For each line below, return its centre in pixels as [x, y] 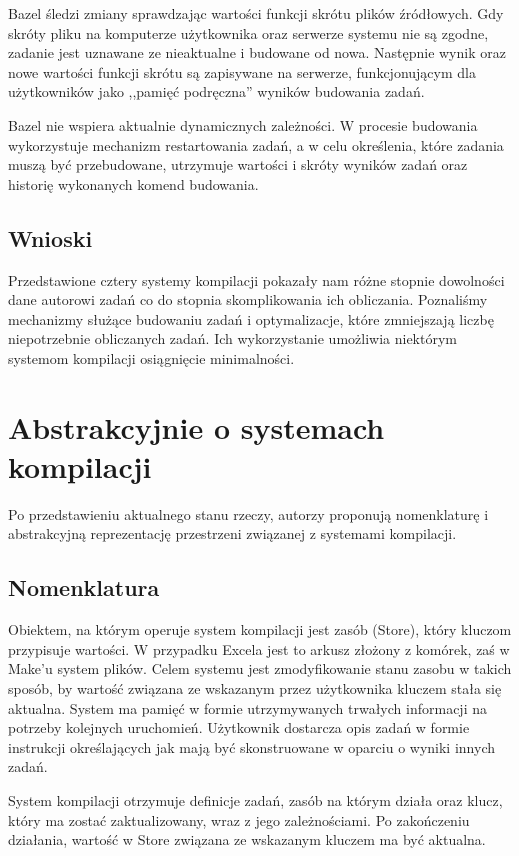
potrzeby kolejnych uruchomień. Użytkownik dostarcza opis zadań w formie [239, 727]
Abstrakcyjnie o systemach [196, 426]
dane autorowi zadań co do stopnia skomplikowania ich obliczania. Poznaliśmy [248, 299]
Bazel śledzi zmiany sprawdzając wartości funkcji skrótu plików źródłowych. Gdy [256, 13]
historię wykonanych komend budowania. [133, 183]
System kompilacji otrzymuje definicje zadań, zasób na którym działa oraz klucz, [255, 799]
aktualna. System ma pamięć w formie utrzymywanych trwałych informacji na [247, 707]
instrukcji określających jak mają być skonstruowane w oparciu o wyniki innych [251, 746]
